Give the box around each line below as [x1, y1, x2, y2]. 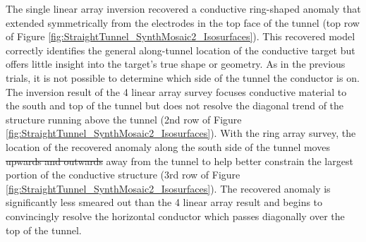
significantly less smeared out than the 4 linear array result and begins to [6, 195, 323, 210]
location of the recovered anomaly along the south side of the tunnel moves [6, 139, 330, 154]
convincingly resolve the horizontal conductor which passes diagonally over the [6, 208, 345, 223]
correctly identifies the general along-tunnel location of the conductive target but [6, 42, 355, 57]
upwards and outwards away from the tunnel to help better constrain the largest [6, 153, 353, 168]
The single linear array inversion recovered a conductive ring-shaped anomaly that [6, 1, 361, 16]
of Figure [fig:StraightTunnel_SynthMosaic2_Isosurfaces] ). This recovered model [6, 29, 355, 44]
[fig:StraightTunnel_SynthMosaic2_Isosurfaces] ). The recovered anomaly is [6, 181, 331, 195]
